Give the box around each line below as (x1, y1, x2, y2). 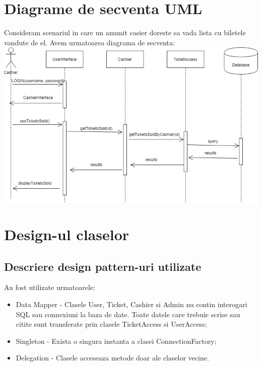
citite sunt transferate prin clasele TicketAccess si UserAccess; (16, 319, 207, 329)
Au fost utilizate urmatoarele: (4, 282, 95, 292)
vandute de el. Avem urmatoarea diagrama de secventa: (4, 37, 175, 47)
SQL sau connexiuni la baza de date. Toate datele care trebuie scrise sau (16, 309, 240, 319)
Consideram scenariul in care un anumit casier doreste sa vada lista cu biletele (4, 27, 246, 38)
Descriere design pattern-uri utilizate (4, 258, 202, 274)
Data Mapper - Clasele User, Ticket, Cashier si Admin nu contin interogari (16, 299, 247, 310)
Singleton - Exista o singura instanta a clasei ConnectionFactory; (16, 335, 217, 346)
